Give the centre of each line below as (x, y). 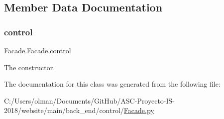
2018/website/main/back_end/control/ (64, 110)
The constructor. (30, 67)
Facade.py (139, 110)
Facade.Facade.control (38, 50)
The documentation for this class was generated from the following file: (112, 84)
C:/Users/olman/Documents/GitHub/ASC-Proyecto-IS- (90, 100)
